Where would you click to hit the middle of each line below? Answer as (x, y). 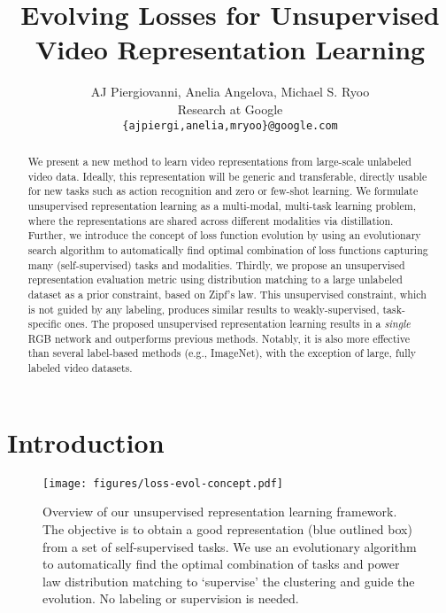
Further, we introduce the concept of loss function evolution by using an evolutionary (224, 235)
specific (45, 324)
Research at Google (230, 109)
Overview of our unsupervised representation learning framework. (220, 512)
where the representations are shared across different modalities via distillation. (211, 220)
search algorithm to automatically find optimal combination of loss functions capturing (228, 249)
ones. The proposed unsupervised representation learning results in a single (238, 324)
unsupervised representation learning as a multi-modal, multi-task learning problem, (222, 205)
